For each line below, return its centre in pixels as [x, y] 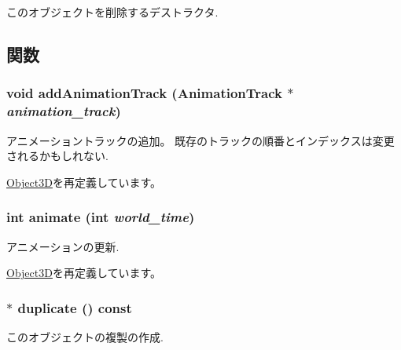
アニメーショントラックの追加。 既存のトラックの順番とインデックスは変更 [200, 140]
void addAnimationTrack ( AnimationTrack [144, 93]
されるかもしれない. [57, 156]
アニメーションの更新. [63, 246]
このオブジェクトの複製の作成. [85, 336]
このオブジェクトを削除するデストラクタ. [112, 12]
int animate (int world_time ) [101, 217]
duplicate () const [75, 307]
